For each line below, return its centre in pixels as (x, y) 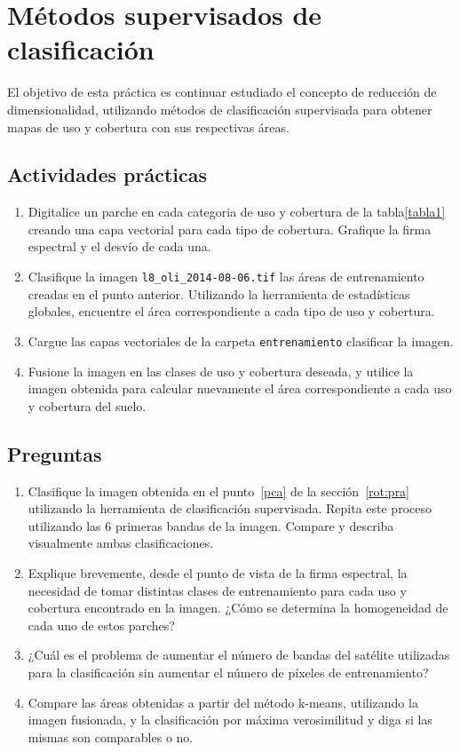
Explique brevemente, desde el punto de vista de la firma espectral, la (218, 572)
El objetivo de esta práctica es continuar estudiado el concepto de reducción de (222, 92)
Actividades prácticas (107, 174)
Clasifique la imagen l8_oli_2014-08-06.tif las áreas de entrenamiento (226, 277)
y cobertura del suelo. (87, 405)
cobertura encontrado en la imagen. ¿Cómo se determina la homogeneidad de (238, 608)
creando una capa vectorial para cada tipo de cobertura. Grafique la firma (230, 229)
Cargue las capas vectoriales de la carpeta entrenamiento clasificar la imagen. (241, 340)
